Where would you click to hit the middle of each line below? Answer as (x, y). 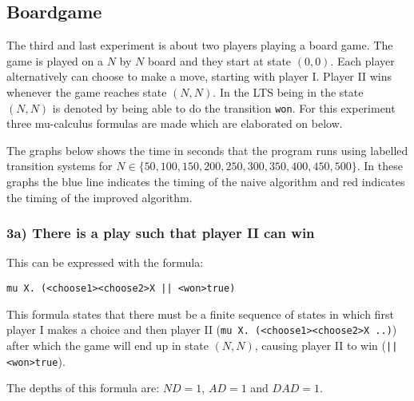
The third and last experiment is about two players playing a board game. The (200, 45)
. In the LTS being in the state (288, 91)
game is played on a (55, 60)
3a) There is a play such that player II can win (161, 233)
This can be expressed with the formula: (105, 262)
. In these (380, 166)
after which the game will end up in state (107, 345)
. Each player (362, 60)
